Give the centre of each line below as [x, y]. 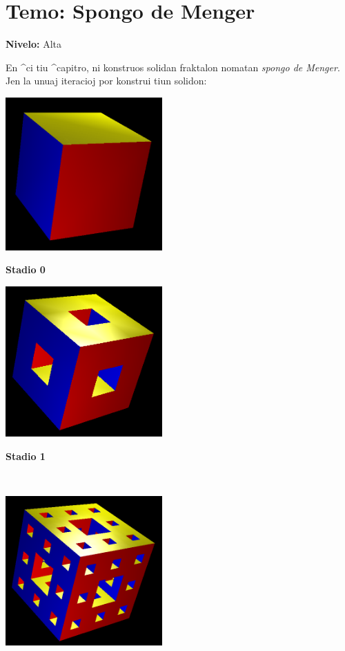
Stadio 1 [26, 456]
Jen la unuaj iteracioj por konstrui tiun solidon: [106, 81]
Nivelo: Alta [33, 44]
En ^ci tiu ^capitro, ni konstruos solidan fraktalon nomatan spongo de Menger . [173, 67]
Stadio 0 [26, 269]
